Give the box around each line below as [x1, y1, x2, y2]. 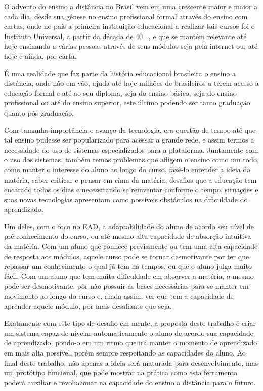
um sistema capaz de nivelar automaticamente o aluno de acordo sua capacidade [4, 327, 253, 338]
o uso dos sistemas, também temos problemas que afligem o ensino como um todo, [4, 154, 259, 165]
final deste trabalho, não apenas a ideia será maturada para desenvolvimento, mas [4, 357, 258, 368]
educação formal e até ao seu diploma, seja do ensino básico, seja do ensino [4, 87, 237, 98]
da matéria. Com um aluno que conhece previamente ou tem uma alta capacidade [4, 241, 258, 252]
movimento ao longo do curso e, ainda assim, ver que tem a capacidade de [4, 291, 234, 301]
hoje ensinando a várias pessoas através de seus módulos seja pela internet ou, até [4, 41, 258, 51]
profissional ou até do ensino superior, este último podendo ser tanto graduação [4, 97, 250, 108]
